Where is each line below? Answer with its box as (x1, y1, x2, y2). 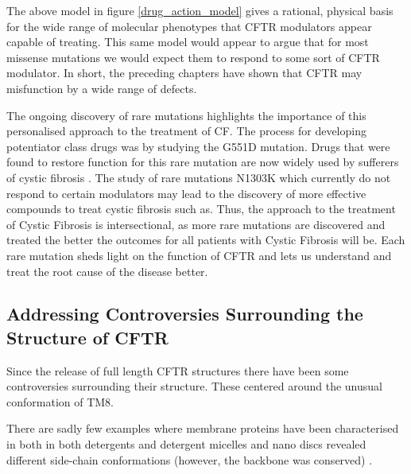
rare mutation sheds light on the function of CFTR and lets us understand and (6, 247, 392, 263)
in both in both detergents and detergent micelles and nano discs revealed (6, 436, 366, 453)
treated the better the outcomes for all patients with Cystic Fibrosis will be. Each (6, 231, 405, 248)
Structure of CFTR (6, 324, 169, 349)
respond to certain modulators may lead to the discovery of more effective (6, 185, 366, 201)
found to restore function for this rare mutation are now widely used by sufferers (6, 153, 399, 170)
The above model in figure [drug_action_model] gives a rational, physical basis (6, 2, 394, 18)
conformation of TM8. (6, 393, 114, 410)
